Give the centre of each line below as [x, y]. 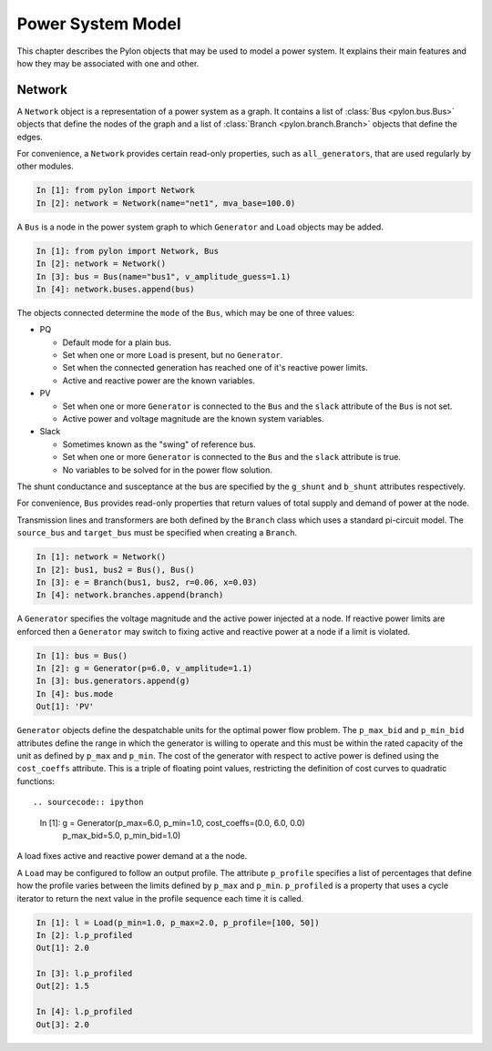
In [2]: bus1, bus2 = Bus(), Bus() [115, 570]
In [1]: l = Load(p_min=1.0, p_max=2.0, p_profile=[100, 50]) [178, 923]
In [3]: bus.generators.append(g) [113, 681]
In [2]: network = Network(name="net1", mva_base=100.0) [166, 203]
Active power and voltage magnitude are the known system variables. [193, 419]
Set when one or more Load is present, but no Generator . [173, 355]
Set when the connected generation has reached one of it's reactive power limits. [215, 368]
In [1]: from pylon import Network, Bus [127, 251]
